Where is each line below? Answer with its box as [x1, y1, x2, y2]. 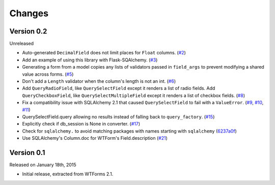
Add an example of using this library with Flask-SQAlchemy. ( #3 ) [22, 56, 158, 63]
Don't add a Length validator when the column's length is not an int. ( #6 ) [22, 78, 176, 84]
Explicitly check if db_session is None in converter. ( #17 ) [22, 121, 141, 127]
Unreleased [9, 41, 34, 47]
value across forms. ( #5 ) [22, 71, 74, 77]
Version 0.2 [9, 27, 47, 36]
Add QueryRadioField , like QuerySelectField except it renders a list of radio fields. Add [22, 85, 215, 91]
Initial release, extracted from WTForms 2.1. [22, 171, 114, 177]
